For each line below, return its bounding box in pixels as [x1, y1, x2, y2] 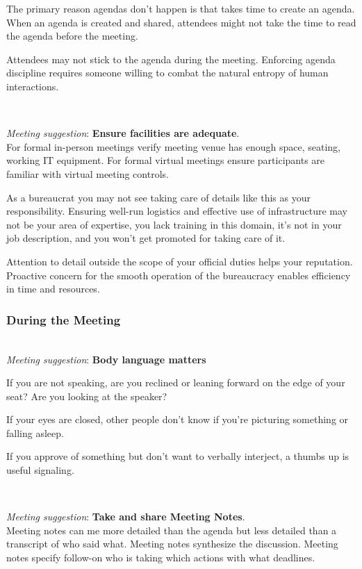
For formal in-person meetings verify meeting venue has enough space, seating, [6, 139, 340, 154]
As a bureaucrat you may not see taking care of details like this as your [6, 190, 311, 204]
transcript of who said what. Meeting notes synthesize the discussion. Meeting [6, 536, 338, 551]
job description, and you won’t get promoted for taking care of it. [6, 231, 286, 245]
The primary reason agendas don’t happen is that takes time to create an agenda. [6, 1, 355, 15]
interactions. [6, 79, 59, 93]
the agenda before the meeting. [6, 28, 138, 43]
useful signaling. [6, 463, 74, 477]
